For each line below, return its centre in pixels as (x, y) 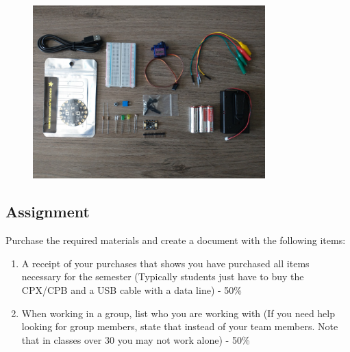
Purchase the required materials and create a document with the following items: (176, 240)
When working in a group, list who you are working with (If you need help (178, 313)
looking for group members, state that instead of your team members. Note (180, 326)
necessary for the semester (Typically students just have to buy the (163, 276)
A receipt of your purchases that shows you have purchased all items (165, 263)
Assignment (48, 212)
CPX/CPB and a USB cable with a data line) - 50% (132, 290)
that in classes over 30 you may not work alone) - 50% (136, 339)
